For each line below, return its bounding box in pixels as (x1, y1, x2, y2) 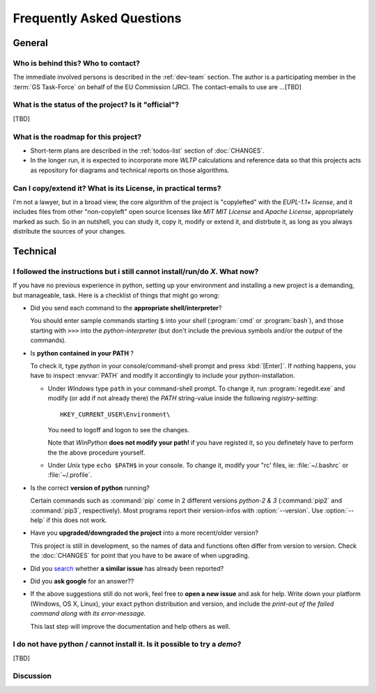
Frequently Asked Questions (13, 10, 182, 26)
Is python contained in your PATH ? (30, 349, 134, 357)
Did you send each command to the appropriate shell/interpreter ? (30, 304, 222, 312)
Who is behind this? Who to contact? (13, 58, 141, 68)
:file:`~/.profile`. (47, 471, 93, 479)
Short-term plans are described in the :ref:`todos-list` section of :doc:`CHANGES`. (30, 146, 265, 155)
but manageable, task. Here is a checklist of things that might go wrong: (13, 291, 219, 299)
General (13, 37, 49, 49)
